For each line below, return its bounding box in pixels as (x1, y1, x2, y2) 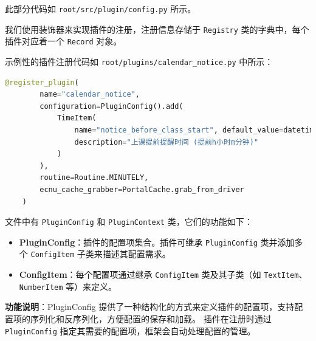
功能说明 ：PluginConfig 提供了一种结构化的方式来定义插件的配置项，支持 (5, 300, 295, 313)
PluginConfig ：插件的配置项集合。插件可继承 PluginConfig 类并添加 (19, 235, 295, 248)
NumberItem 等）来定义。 (19, 280, 117, 292)
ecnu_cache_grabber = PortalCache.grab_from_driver (39, 185, 244, 194)
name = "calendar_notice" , (39, 90, 140, 99)
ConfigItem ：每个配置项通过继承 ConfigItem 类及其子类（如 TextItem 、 (19, 268, 307, 281)
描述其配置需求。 (102, 247, 171, 260)
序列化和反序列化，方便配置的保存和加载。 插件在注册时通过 (30, 312, 272, 325)
